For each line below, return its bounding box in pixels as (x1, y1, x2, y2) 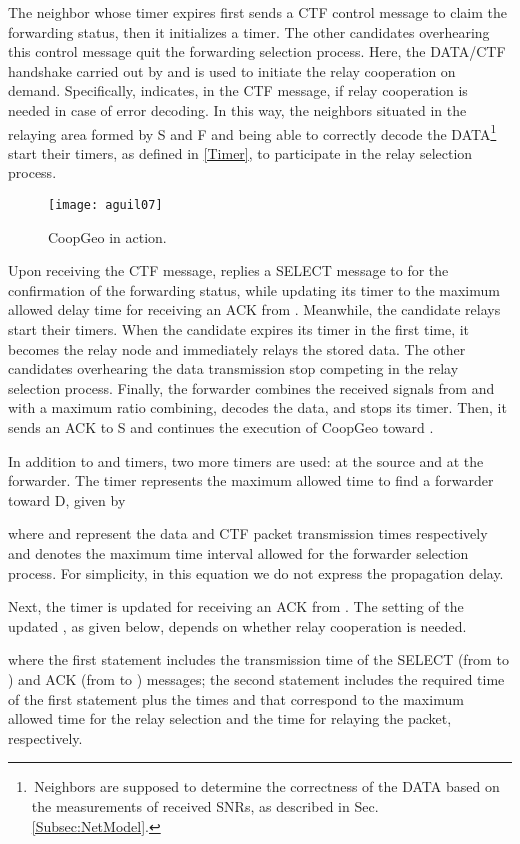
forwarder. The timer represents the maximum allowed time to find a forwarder (8, 470, 494, 491)
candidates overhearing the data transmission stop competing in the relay (8, 358, 459, 379)
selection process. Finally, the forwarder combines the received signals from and (8, 377, 495, 398)
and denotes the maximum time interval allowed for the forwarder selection (8, 542, 469, 563)
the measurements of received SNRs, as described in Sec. (31, 795, 379, 816)
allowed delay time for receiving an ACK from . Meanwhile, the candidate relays (8, 299, 501, 320)
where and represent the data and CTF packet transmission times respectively (8, 523, 488, 544)
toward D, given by (8, 489, 126, 510)
